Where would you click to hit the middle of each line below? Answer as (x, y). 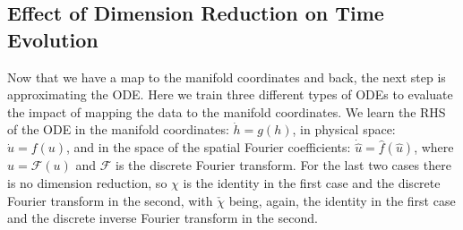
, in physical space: (344, 129)
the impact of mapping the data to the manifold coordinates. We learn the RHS (227, 111)
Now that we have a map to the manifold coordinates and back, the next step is (227, 77)
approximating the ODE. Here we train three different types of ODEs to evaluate (230, 94)
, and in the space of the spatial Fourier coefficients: (209, 147)
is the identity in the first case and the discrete (312, 183)
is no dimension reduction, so (87, 183)
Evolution (53, 39)
